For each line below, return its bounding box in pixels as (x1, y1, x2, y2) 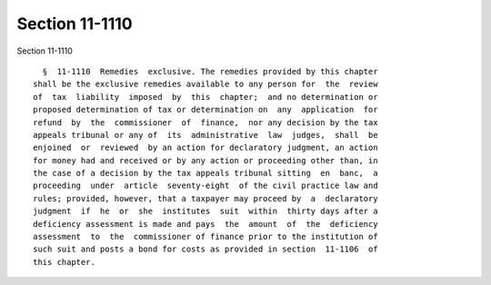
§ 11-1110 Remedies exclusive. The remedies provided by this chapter (42, 66, 378, 76)
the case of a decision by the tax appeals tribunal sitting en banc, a (33, 168, 378, 179)
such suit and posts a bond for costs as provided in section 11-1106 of (33, 244, 378, 254)
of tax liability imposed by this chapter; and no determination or (33, 92, 378, 102)
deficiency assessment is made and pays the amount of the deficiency (33, 219, 378, 229)
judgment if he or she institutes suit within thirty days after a (33, 206, 378, 217)
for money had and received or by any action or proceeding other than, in (33, 155, 378, 165)
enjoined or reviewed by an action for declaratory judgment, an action (33, 142, 378, 153)
